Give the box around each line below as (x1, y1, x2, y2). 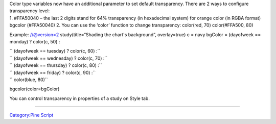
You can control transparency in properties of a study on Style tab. (9, 95, 150, 102)
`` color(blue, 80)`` (9, 77, 48, 83)
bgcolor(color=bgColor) (9, 86, 60, 92)
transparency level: (9, 8, 50, 14)
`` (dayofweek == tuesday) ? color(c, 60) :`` (9, 48, 101, 54)
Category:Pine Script (9, 112, 54, 118)
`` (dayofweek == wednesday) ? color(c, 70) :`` (9, 55, 108, 61)
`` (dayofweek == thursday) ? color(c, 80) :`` (9, 62, 102, 68)
